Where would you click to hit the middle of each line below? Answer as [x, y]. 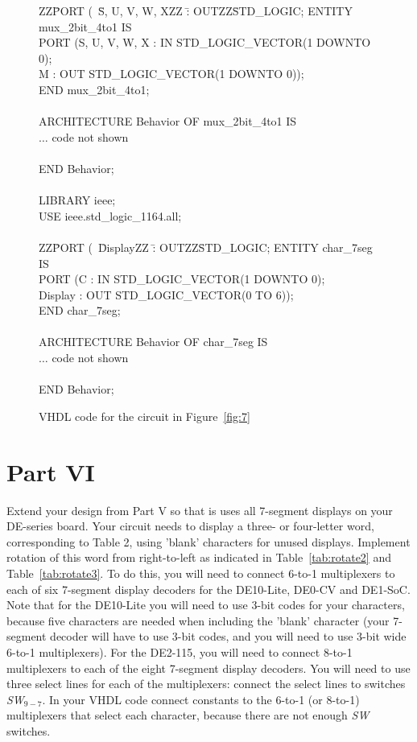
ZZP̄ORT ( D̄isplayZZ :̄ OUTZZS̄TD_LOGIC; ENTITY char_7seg [206, 247]
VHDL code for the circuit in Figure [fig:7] [145, 416]
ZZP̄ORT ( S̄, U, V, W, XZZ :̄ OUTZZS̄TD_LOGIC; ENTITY [196, 10]
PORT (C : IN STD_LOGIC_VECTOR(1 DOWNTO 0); [182, 279]
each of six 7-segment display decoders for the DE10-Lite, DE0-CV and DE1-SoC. [208, 589]
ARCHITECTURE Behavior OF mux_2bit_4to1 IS [168, 121]
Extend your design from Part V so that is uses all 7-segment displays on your [200, 510]
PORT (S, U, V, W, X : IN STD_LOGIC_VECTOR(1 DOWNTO [205, 42]
